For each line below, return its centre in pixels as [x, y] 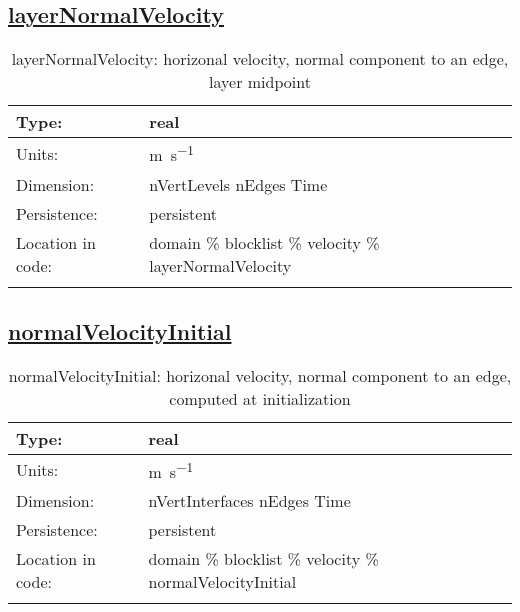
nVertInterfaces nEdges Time [249, 501]
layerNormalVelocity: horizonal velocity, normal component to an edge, [260, 59]
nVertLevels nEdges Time [238, 184]
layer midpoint [260, 82]
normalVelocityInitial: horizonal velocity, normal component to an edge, [260, 375]
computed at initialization [260, 398]
